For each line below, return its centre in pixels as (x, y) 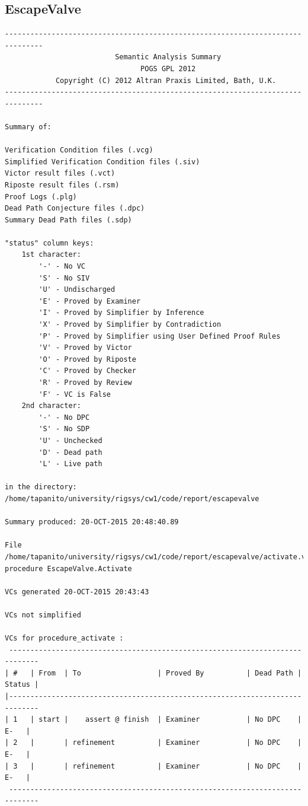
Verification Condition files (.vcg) (79, 150)
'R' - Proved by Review (85, 383)
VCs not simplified (43, 615)
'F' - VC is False (75, 394)
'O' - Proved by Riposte (87, 359)
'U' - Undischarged (77, 290)
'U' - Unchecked (70, 440)
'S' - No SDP (64, 429)
